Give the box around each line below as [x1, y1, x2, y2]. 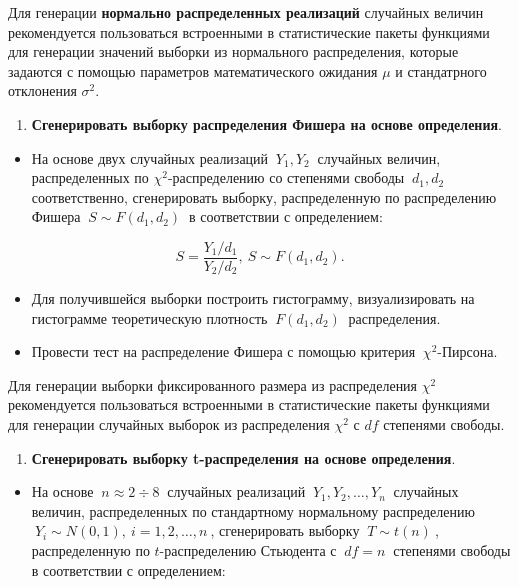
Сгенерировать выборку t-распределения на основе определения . [31, 447, 456, 468]
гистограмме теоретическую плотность [31, 307, 268, 328]
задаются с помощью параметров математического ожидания [8, 60, 378, 81]
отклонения [8, 80, 77, 101]
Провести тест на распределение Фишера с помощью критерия [31, 341, 416, 362]
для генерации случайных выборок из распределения [8, 413, 330, 434]
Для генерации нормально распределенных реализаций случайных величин [8, 2, 484, 22]
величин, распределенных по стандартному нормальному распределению [31, 500, 475, 521]
